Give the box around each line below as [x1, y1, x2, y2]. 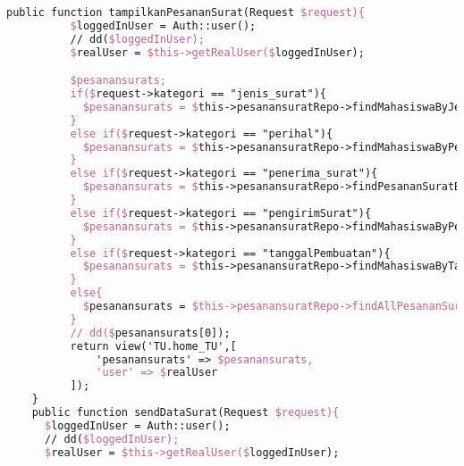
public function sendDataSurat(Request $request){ [31, 406, 340, 420]
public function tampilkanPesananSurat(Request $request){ [6, 6, 365, 19]
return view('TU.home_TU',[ [70, 339, 237, 353]
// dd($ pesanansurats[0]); [70, 326, 231, 339]
